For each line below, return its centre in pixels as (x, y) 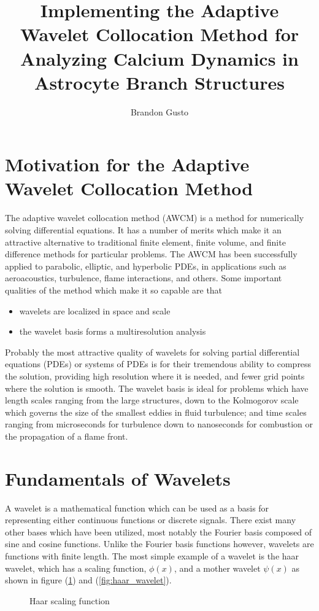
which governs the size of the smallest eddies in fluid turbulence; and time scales (156, 412)
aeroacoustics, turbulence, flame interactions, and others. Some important (144, 278)
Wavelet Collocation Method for (159, 34)
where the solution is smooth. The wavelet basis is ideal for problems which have (157, 388)
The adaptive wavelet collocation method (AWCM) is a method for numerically (155, 218)
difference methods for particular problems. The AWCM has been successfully (151, 254)
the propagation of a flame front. (67, 436)
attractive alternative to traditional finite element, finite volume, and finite (145, 242)
